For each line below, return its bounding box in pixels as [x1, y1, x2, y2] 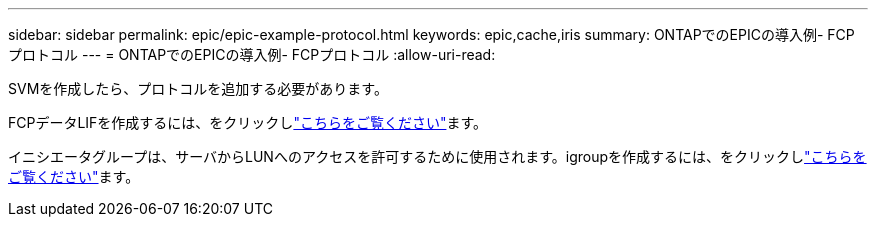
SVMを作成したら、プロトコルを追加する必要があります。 [8, 80, 388, 97]
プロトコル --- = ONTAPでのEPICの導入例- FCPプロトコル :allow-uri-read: [8, 46, 496, 63]
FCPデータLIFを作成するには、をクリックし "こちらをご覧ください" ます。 [8, 114, 488, 131]
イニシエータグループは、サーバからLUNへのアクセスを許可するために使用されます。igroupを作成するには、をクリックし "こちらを [8, 148, 867, 165]
